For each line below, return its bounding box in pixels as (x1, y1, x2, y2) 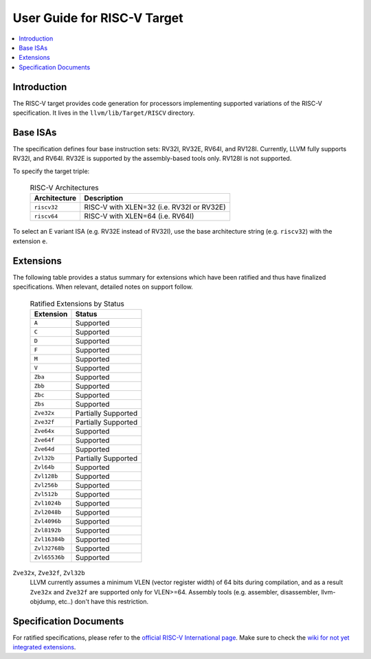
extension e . (12, 237, 48, 245)
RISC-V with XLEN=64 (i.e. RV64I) (84, 212, 194, 221)
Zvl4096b (34, 517, 62, 525)
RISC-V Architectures (30, 183, 99, 192)
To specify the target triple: (12, 167, 90, 175)
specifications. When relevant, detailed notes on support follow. (12, 282, 194, 291)
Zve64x (34, 427, 55, 435)
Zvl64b (34, 464, 55, 471)
